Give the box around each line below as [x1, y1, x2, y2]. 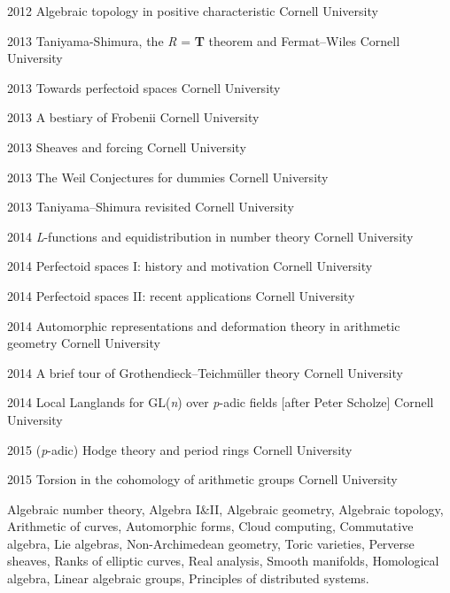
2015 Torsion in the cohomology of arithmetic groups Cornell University [7, 470, 398, 489]
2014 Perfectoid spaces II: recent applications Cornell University [7, 286, 355, 304]
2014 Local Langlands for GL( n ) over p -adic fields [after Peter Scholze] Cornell [7, 393, 434, 412]
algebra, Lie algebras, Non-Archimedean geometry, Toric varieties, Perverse [7, 534, 415, 552]
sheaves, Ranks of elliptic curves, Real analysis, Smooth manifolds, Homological [7, 551, 439, 570]
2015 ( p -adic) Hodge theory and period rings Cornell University [7, 440, 353, 458]
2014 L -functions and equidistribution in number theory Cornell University [7, 227, 414, 245]
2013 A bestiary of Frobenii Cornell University [7, 108, 260, 127]
